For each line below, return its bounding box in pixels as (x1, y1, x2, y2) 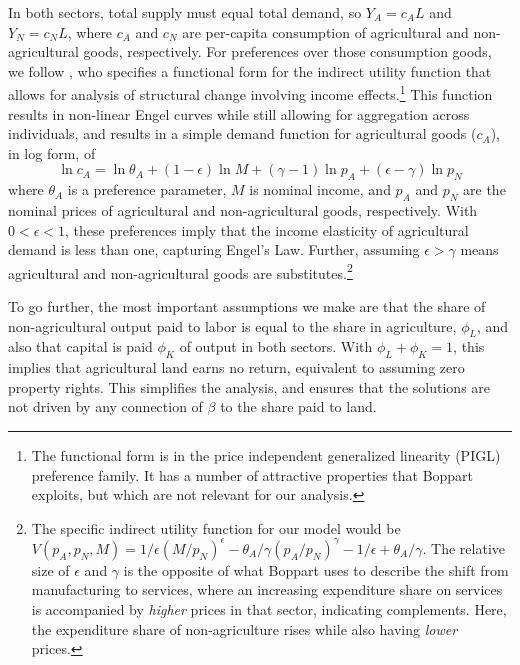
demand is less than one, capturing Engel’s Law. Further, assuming (8, 239, 420, 260)
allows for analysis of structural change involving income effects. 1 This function (8, 81, 493, 105)
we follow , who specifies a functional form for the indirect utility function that (8, 60, 492, 81)
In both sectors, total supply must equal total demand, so (8, 2, 362, 22)
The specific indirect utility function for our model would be (31, 517, 401, 538)
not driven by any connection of (8, 396, 203, 417)
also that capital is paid (8, 336, 153, 357)
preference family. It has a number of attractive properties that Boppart (31, 464, 474, 485)
